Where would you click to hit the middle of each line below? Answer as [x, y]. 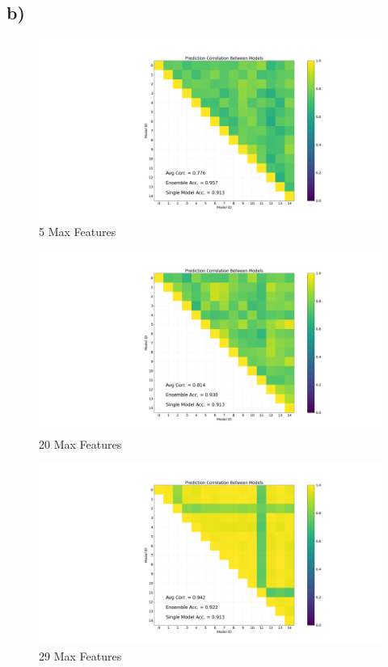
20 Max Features [80, 443]
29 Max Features [80, 656]
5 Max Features [78, 232]
